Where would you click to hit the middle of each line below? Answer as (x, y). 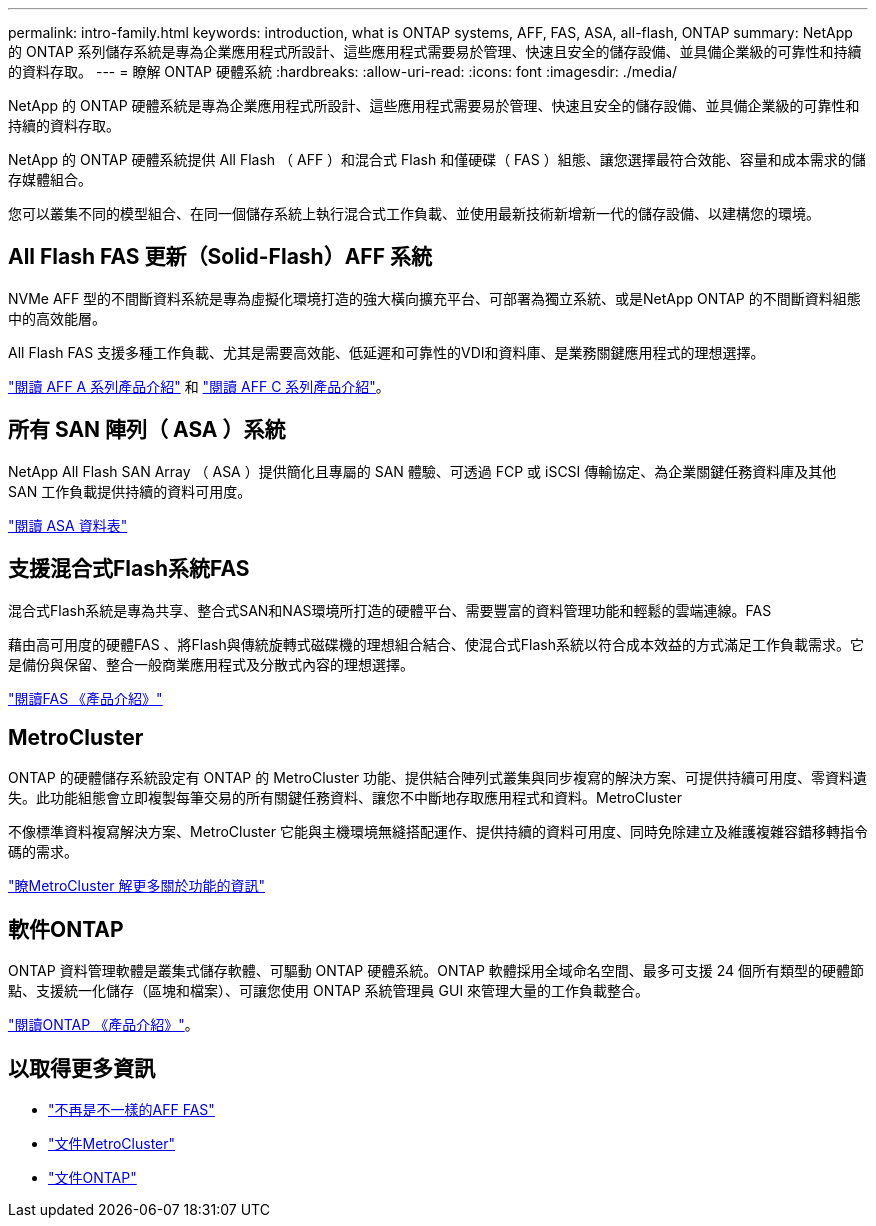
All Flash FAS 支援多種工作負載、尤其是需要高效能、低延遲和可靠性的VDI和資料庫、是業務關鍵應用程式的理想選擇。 (386, 352)
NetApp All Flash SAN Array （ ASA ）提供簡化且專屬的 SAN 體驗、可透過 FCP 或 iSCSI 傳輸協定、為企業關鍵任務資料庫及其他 (422, 471)
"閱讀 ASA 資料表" (68, 525)
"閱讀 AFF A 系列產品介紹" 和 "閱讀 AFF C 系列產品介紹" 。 (199, 386)
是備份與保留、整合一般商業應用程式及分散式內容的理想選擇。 (211, 664)
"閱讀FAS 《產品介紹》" (85, 698)
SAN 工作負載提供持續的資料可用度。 (130, 491)
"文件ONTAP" (92, 1178)
